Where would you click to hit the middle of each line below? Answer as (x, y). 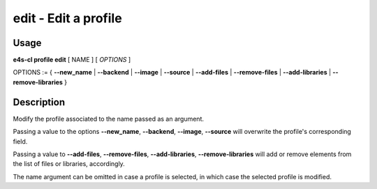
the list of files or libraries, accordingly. (69, 164)
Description (39, 102)
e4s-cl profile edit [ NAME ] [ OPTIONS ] (72, 60)
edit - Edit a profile (67, 18)
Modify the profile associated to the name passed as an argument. (109, 119)
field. (20, 141)
